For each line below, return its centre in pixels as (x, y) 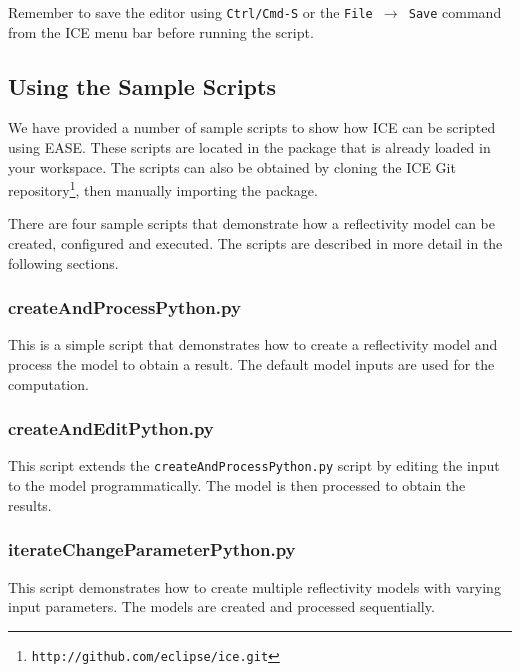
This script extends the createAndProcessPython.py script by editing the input (254, 465)
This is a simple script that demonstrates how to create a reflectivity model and (253, 344)
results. (30, 504)
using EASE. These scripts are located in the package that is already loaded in (249, 147)
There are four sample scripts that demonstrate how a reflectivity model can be (252, 223)
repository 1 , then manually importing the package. (163, 188)
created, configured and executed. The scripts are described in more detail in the (255, 243)
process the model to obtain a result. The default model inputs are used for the (251, 364)
